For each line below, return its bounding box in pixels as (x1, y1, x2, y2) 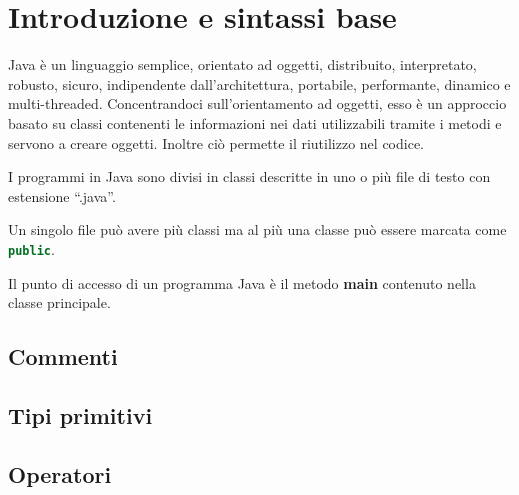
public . (8, 238, 55, 259)
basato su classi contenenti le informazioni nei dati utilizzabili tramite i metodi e (8, 112, 502, 133)
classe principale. (8, 292, 111, 313)
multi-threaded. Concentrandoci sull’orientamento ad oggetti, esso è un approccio (8, 93, 507, 114)
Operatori (8, 458, 112, 489)
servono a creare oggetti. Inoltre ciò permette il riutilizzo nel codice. (8, 132, 424, 153)
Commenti (8, 341, 118, 372)
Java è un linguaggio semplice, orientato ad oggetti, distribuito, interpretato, (8, 54, 477, 75)
